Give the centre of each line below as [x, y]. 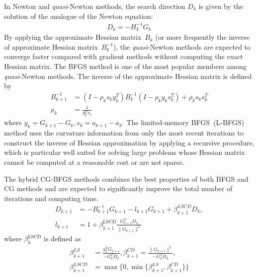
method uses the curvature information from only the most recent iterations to [124, 133]
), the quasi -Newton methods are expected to [182, 46]
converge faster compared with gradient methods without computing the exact [124, 56]
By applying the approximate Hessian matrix [73, 37]
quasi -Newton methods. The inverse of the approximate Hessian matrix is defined [128, 76]
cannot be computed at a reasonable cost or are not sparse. [94, 162]
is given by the [221, 6]
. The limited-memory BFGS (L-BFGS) [183, 122]
